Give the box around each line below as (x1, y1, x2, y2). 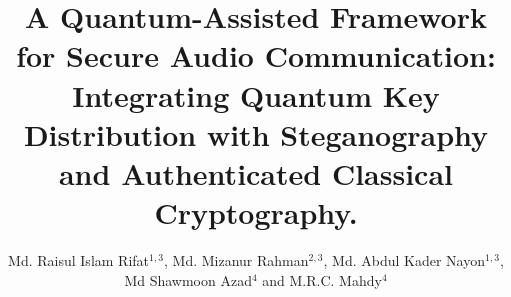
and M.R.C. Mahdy (262, 269, 382, 290)
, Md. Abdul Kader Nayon (323, 250, 486, 271)
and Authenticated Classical (58, 152, 454, 193)
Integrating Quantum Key (72, 74, 440, 115)
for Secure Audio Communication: (16, 35, 496, 76)
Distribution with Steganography (23, 113, 489, 154)
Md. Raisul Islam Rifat (8, 250, 150, 271)
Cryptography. (154, 192, 358, 233)
